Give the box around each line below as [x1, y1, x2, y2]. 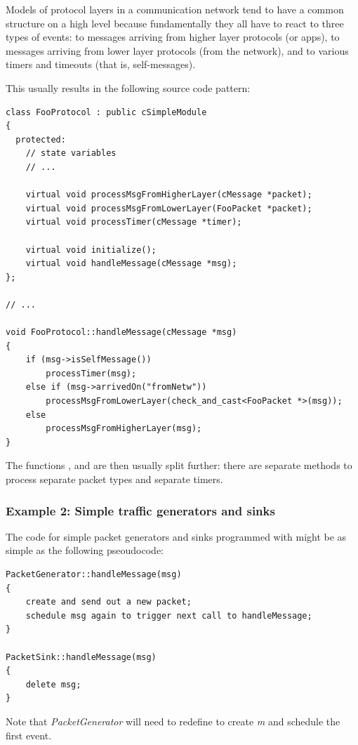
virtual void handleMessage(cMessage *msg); [25, 258, 237, 269]
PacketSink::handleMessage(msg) [6, 652, 157, 662]
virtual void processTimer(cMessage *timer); [25, 217, 242, 228]
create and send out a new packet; [25, 597, 192, 607]
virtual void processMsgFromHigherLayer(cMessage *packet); [25, 190, 312, 200]
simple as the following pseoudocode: [6, 543, 164, 558]
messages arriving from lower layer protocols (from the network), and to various [6, 43, 349, 58]
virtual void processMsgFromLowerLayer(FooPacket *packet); [25, 203, 312, 213]
